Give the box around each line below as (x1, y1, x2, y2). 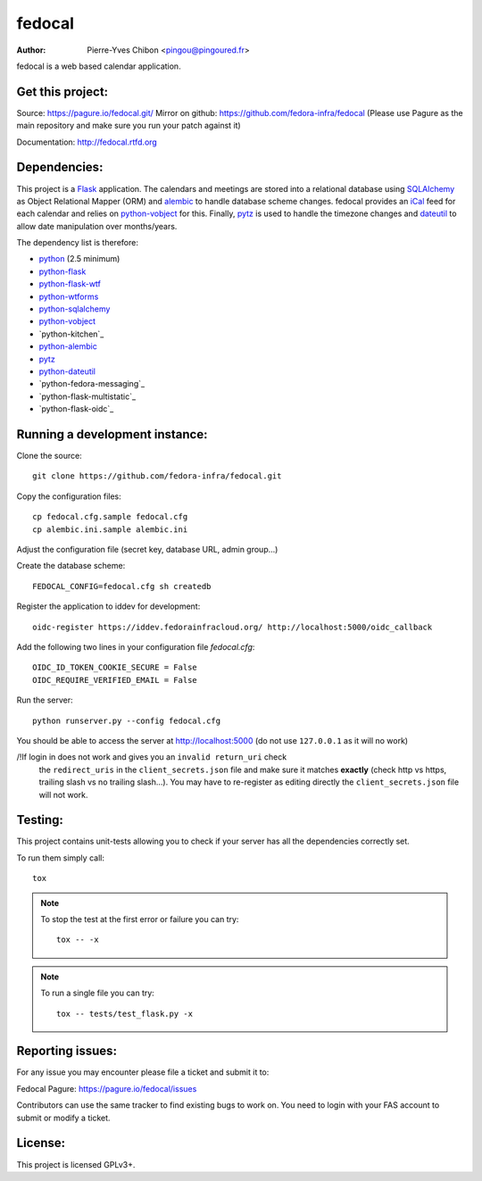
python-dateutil (38, 366, 96, 377)
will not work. (38, 789, 88, 800)
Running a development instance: (16, 427, 208, 442)
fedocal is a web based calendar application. (16, 61, 182, 71)
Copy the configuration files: (16, 491, 122, 502)
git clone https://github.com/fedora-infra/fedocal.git (32, 471, 282, 481)
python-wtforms (38, 291, 99, 302)
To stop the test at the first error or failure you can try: (40, 913, 239, 924)
